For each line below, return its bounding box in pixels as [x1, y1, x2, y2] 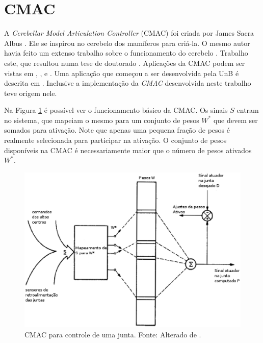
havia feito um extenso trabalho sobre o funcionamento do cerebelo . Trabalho [4, 47, 248, 58]
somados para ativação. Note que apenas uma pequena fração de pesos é [4, 125, 230, 135]
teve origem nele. [4, 87, 57, 98]
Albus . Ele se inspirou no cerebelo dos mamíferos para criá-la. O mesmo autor [4, 37, 250, 48]
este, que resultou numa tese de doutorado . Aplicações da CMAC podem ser [4, 57, 245, 68]
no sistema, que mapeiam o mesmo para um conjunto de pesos [4, 114, 199, 125]
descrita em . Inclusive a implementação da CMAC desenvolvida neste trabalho [4, 78, 251, 88]
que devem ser [213, 114, 258, 125]
